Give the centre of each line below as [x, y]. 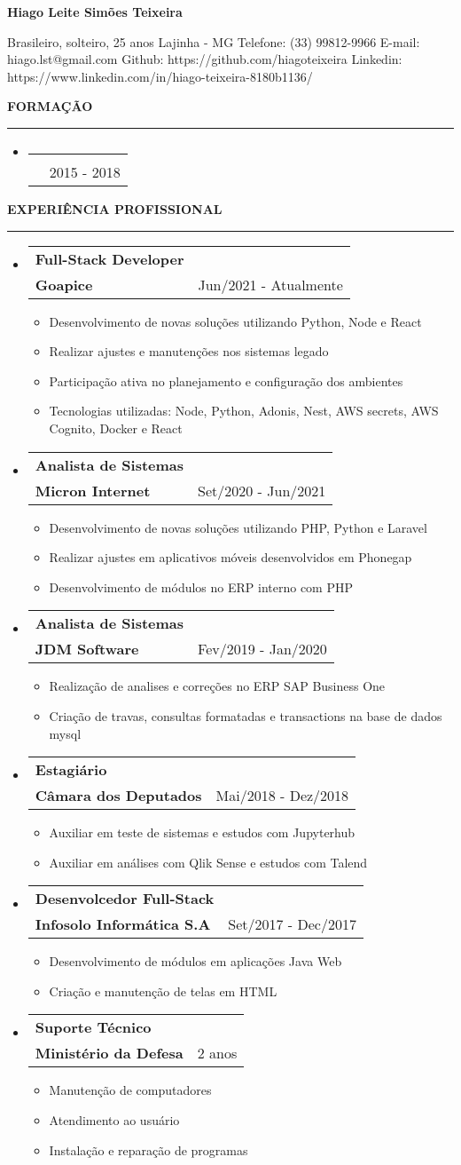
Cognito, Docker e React [116, 428]
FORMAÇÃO [50, 106]
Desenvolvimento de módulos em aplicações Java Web [195, 961]
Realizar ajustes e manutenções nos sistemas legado [189, 351]
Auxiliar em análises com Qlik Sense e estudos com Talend [208, 862]
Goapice [64, 284]
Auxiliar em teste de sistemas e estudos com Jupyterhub [202, 832]
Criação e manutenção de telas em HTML [163, 991]
